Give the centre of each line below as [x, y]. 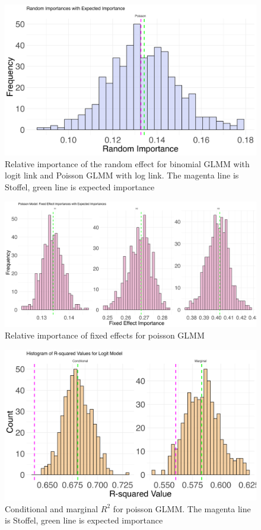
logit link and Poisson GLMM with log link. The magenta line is [122, 175]
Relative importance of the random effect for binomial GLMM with [127, 163]
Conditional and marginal [52, 508]
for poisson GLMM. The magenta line [182, 508]
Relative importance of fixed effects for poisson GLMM [105, 335]
